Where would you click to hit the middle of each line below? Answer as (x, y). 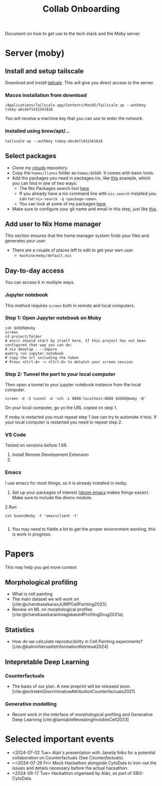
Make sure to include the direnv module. (52, 497)
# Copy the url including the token (42, 358)
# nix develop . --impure (31, 349)
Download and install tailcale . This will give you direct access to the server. (80, 83)
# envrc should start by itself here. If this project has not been (75, 341)
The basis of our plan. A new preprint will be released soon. (71, 686)
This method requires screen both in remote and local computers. (70, 305)
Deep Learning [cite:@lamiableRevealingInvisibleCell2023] (70, 720)
